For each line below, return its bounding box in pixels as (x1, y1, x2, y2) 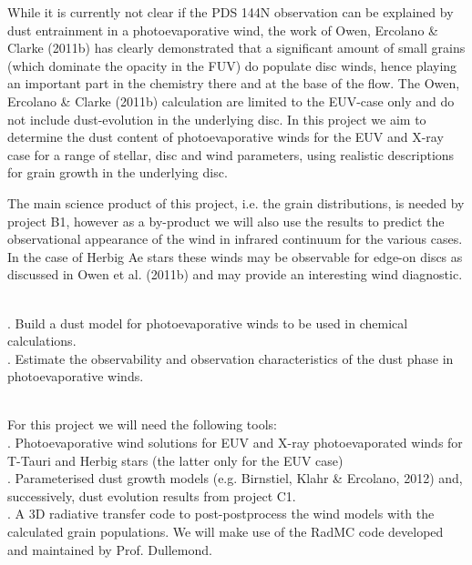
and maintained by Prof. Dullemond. (7, 540, 212, 559)
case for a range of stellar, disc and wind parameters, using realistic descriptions (7, 145, 455, 164)
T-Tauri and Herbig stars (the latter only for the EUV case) (7, 450, 344, 469)
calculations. (7, 331, 77, 350)
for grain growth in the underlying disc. (7, 163, 228, 182)
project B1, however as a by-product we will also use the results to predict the (7, 211, 445, 230)
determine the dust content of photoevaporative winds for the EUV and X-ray (7, 127, 444, 146)
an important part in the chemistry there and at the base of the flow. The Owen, (7, 74, 460, 93)
